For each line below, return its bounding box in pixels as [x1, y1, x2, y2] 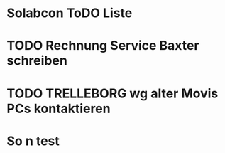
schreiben [6, 53, 68, 69]
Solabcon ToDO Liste [6, 5, 133, 21]
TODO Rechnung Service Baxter [6, 38, 199, 54]
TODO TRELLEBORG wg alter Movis [6, 85, 219, 101]
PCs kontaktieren [6, 100, 111, 117]
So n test [6, 133, 60, 149]
